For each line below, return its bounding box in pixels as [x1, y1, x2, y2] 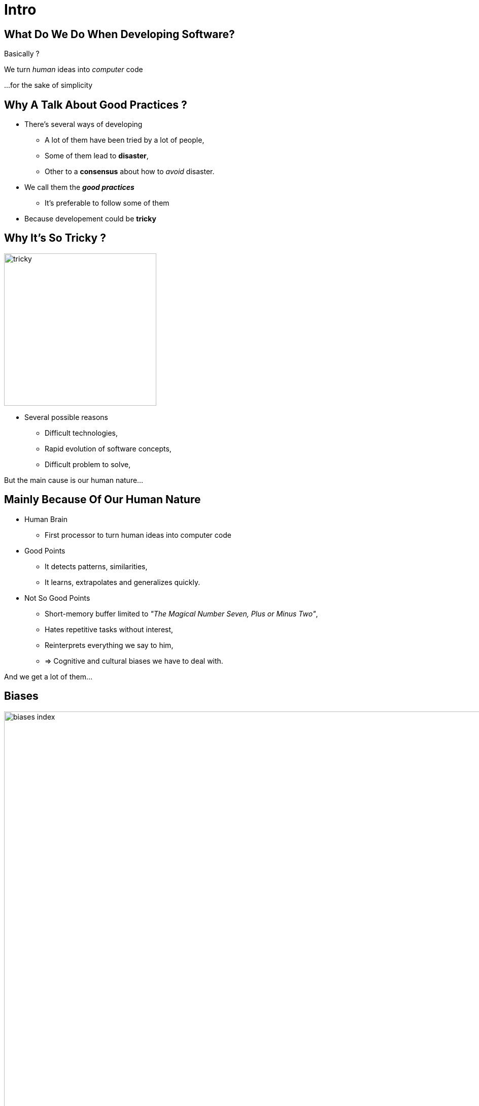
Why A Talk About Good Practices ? [4, 98, 187, 111]
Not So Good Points [24, 593, 90, 602]
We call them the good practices [24, 183, 134, 192]
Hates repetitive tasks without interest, [45, 625, 174, 634]
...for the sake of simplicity [4, 81, 93, 90]
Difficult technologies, [45, 428, 118, 437]
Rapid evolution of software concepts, [45, 444, 172, 453]
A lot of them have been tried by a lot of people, [45, 136, 204, 145]
